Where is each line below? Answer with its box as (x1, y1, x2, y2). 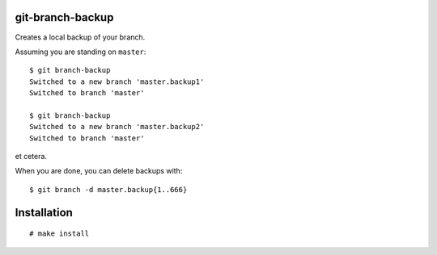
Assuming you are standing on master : (15, 47, 146, 56)
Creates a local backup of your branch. (15, 32, 146, 42)
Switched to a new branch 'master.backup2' (29, 122, 205, 132)
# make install (29, 229, 90, 238)
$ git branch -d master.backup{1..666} (29, 185, 188, 194)
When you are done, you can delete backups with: (15, 166, 183, 176)
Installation (15, 206, 73, 219)
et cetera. (15, 152, 48, 161)
